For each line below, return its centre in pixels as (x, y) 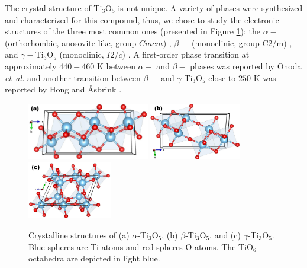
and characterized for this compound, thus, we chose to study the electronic (142, 19)
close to (222, 77)
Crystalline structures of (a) (79, 234)
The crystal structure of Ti (54, 8)
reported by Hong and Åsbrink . (63, 89)
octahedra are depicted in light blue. (94, 258)
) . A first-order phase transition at (186, 54)
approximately (31, 66)
